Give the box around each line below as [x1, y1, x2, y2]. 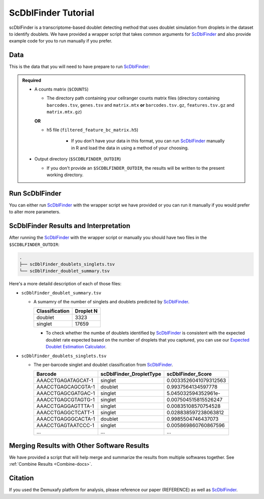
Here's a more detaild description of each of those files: [9, 281, 122, 287]
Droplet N [75, 308, 98, 315]
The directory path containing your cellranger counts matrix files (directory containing [46, 95, 220, 101]
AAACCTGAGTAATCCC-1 [36, 422, 95, 429]
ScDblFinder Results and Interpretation [9, 222, 131, 230]
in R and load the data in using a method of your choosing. [71, 145, 189, 151]
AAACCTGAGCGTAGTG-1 [36, 396, 95, 403]
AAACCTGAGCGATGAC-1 [36, 390, 95, 397]
